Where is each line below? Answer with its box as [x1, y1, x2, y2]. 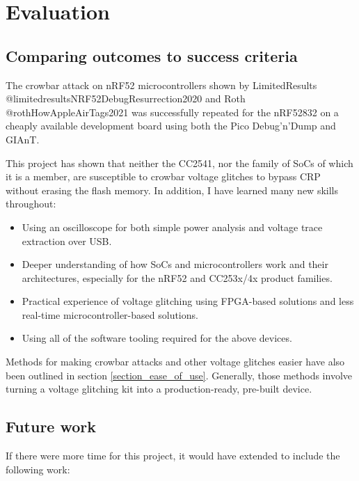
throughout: [6, 196, 56, 211]
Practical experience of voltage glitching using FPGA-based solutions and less [22, 294, 354, 308]
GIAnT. [6, 132, 40, 146]
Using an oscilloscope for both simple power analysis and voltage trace [22, 219, 323, 234]
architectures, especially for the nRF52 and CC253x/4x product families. [22, 270, 333, 285]
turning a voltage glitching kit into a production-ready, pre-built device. [6, 381, 312, 396]
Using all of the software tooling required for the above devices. [22, 331, 292, 345]
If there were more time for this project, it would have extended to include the [6, 448, 340, 463]
